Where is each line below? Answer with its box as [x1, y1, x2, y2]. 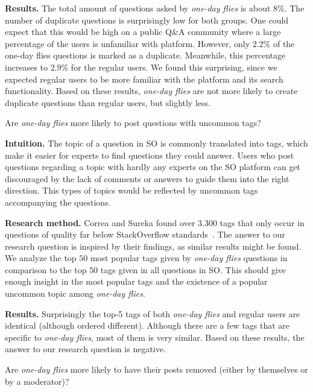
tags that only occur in [220, 216, 305, 229]
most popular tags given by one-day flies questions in [90, 251, 288, 264]
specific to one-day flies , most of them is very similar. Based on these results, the [5, 330, 305, 343]
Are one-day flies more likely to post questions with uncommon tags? [5, 116, 261, 129]
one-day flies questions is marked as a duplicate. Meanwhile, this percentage [5, 49, 286, 62]
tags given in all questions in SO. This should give [100, 263, 286, 276]
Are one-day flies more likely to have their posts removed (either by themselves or [5, 363, 308, 376]
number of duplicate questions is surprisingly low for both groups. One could [5, 13, 289, 26]
